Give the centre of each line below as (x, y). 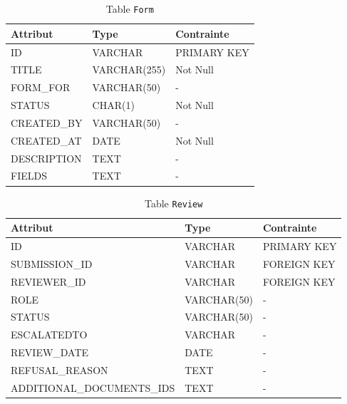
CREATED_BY (47, 122)
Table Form (130, 9)
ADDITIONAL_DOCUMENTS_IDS (93, 387)
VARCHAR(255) (129, 69)
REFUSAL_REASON (59, 369)
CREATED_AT (46, 140)
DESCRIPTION (46, 158)
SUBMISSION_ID (52, 263)
